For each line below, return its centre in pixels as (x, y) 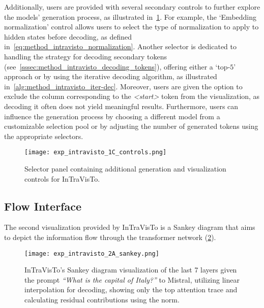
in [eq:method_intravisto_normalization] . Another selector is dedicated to (120, 46)
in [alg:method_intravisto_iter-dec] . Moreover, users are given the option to (123, 86)
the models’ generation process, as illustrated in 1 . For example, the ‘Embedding (130, 16)
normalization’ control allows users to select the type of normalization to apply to (131, 27)
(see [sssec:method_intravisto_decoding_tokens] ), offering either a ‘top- (117, 66)
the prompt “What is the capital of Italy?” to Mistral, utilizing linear (132, 279)
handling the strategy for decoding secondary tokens (86, 56)
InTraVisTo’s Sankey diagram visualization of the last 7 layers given (131, 270)
